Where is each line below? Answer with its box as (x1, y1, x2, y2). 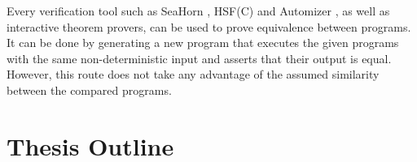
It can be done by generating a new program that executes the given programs (7, 34, 399, 51)
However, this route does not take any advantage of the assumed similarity (7, 66, 380, 83)
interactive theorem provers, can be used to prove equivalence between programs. (7, 18, 411, 35)
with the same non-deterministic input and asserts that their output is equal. (7, 49, 392, 66)
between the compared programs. (7, 81, 172, 98)
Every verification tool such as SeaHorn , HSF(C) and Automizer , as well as (7, 2, 390, 19)
